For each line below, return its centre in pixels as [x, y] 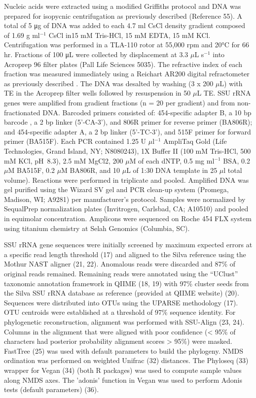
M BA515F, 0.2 [31, 170]
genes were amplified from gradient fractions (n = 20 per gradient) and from [120, 102]
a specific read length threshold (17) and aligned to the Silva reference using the [125, 254]
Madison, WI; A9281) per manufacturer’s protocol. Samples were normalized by [125, 199]
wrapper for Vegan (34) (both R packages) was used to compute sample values [123, 370]
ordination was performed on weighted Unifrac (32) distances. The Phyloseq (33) [126, 360]
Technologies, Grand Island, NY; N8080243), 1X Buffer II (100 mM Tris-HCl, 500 [128, 150]
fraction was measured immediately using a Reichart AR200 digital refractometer [127, 74]
